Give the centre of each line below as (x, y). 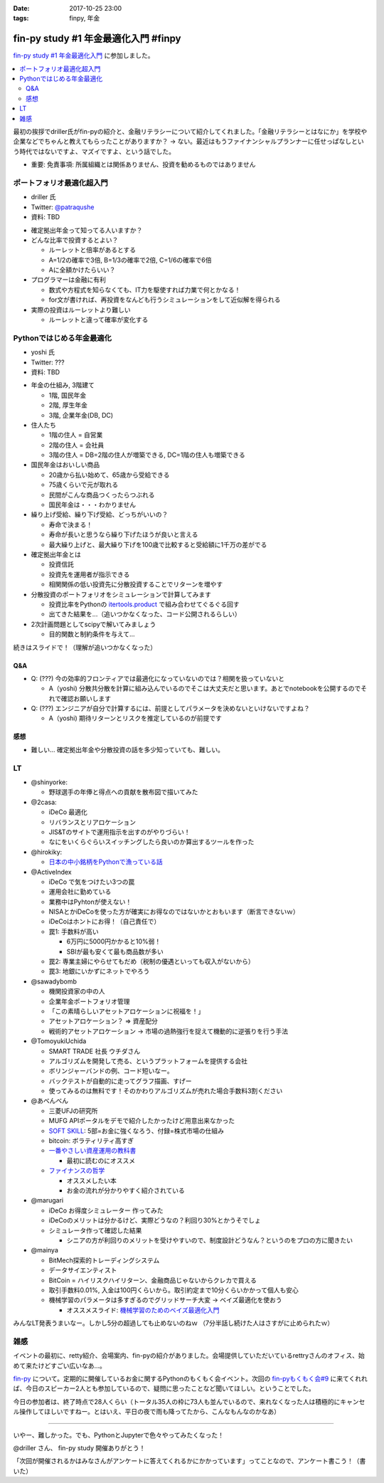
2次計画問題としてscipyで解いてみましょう (94, 624)
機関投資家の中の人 (77, 991)
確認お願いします (86, 698)
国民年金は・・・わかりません (92, 505)
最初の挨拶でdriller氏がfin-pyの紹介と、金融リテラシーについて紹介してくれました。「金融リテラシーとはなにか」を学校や (190, 132)
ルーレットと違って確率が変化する (98, 320)
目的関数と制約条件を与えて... (92, 634)
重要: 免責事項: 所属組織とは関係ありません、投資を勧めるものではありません (143, 164)
